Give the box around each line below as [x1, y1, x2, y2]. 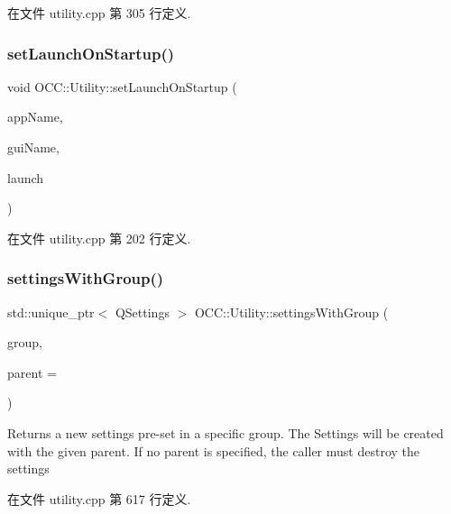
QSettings [115, 302, 170, 321]
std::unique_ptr [7, 302, 95, 321]
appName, [7, 107, 63, 126]
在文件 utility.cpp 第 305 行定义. [7, 4, 191, 22]
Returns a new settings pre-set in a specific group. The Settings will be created [7, 423, 444, 442]
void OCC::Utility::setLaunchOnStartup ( [7, 77, 237, 96]
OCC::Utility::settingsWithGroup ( [194, 302, 389, 321]
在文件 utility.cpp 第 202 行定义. [7, 228, 191, 247]
